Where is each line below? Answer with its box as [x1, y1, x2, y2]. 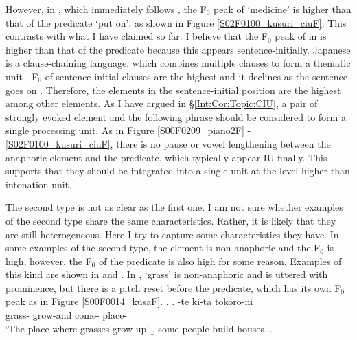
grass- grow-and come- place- [5, 308, 128, 322]
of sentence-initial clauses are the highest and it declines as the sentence [45, 69, 347, 83]
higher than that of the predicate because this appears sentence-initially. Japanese [5, 42, 351, 56]
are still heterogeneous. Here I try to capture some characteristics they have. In [5, 227, 339, 241]
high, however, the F [5, 253, 92, 268]
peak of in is [275, 29, 327, 43]
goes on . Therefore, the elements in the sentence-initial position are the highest [5, 82, 341, 97]
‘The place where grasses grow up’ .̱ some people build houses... [5, 321, 273, 335]
